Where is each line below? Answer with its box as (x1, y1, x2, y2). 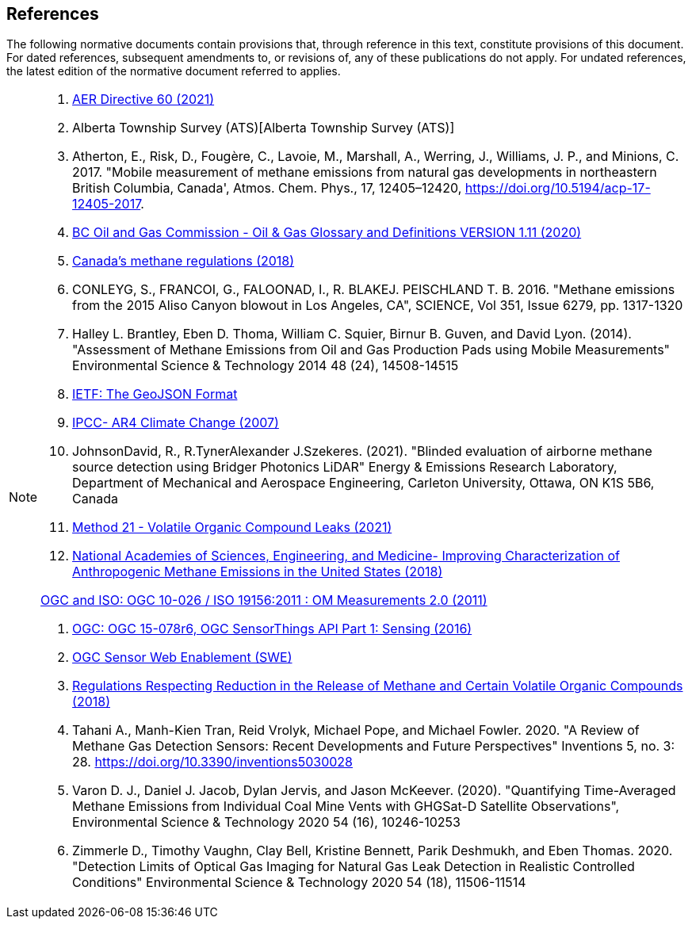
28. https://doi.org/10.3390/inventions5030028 (72, 754, 353, 770)
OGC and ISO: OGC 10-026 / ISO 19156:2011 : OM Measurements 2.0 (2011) (40, 592, 487, 609)
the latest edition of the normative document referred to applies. (6, 64, 341, 78)
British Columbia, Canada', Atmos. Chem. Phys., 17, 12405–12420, (72, 180, 462, 197)
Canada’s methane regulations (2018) (72, 253, 295, 269)
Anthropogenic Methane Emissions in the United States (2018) (72, 564, 443, 580)
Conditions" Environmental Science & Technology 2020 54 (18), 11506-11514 (72, 874, 526, 891)
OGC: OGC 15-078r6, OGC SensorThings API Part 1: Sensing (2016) (72, 621, 472, 637)
